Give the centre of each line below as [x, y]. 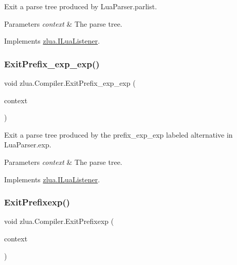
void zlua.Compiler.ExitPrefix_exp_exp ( [70, 83]
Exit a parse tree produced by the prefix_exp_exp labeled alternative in [118, 134]
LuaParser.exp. [28, 145]
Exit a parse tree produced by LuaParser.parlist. [81, 6]
